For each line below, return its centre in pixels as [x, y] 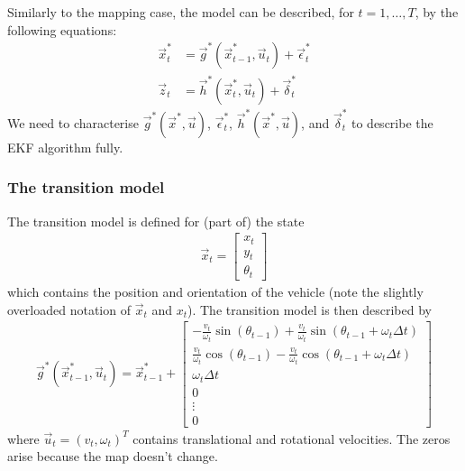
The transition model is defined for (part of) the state [156, 221]
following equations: [62, 29]
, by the [437, 12]
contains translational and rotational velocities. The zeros [292, 438]
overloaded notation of [69, 309]
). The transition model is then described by [309, 309]
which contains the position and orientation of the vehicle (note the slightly [215, 291]
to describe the [392, 122]
